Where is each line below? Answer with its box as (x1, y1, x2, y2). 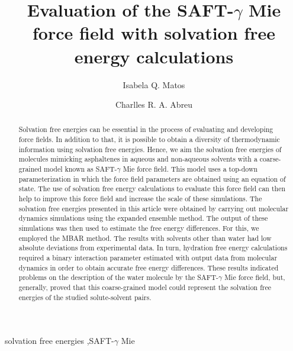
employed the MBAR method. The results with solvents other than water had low (18, 233, 272, 243)
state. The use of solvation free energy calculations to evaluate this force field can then (18, 183, 286, 194)
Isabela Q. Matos (123, 78, 185, 91)
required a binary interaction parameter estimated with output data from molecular (18, 253, 278, 263)
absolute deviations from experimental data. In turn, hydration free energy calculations (18, 243, 288, 253)
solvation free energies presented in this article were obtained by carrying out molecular (18, 203, 289, 213)
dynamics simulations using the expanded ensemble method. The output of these (18, 213, 268, 223)
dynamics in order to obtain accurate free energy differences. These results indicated (18, 262, 279, 272)
